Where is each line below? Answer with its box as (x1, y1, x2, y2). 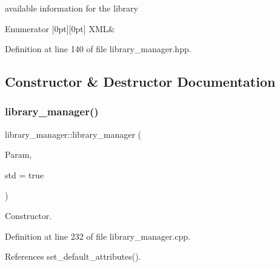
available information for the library (5, 2, 138, 14)
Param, (5, 148, 32, 161)
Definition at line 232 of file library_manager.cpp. (5, 229, 191, 242)
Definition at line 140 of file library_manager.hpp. (5, 42, 192, 55)
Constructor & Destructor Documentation (5, 72, 276, 91)
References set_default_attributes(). (5, 250, 141, 263)
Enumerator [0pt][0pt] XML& (5, 22, 115, 35)
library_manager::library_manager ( (5, 127, 142, 140)
